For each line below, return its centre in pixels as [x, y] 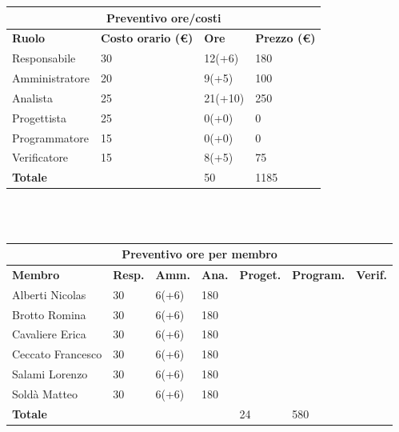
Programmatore [50, 137]
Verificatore [40, 157]
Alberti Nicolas [49, 294]
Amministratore [51, 78]
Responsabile [44, 58]
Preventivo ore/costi [164, 17]
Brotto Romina [49, 314]
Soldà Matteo [45, 393]
